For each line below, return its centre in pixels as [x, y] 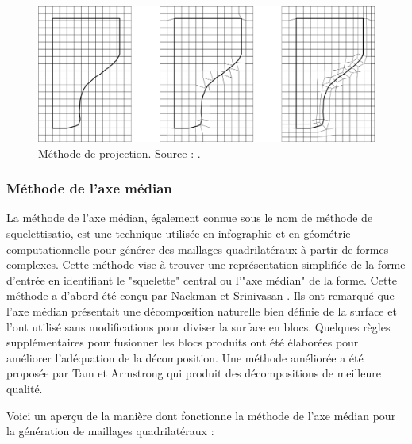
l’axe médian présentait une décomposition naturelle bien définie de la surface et [202, 310]
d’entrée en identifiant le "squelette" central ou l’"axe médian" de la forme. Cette [202, 279]
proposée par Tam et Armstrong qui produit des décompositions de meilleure [194, 373]
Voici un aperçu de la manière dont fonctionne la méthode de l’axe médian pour [201, 415]
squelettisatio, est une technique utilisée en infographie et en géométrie [179, 233]
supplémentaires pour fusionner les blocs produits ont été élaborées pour [183, 342]
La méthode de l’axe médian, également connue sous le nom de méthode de [190, 218]
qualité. [25, 388]
